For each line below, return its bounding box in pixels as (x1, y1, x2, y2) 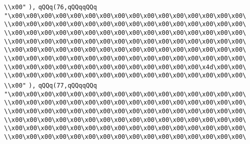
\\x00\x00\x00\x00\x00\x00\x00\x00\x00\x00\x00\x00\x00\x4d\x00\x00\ (4, 63, 246, 71)
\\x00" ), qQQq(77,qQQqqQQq (4, 81, 97, 89)
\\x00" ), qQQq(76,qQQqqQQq (4, 4, 97, 11)
